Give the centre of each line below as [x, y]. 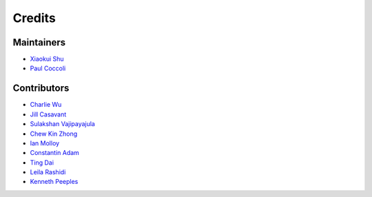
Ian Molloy [45, 143]
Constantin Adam [54, 153]
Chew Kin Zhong [54, 134]
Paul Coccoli [48, 68]
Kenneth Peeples [54, 182]
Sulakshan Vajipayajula [63, 124]
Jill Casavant [48, 114]
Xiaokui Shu [47, 59]
